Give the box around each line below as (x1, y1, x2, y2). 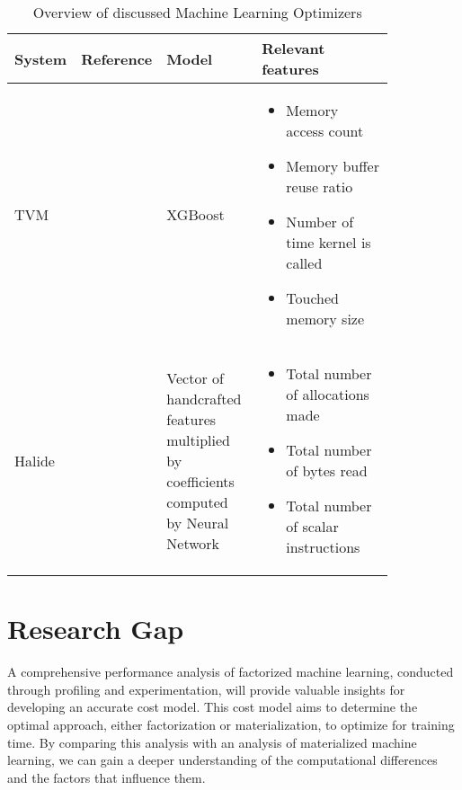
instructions (286, 537, 360, 557)
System (14, 48, 67, 69)
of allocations (286, 384, 369, 404)
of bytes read (286, 460, 368, 481)
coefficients (166, 470, 235, 492)
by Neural (166, 511, 229, 533)
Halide (14, 449, 55, 471)
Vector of (166, 367, 224, 388)
